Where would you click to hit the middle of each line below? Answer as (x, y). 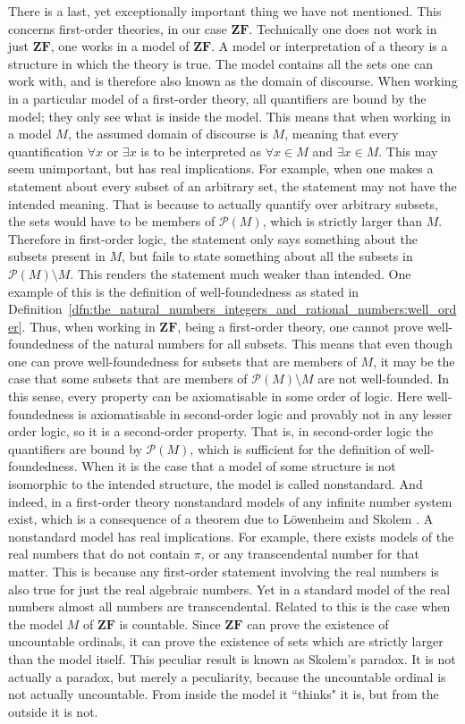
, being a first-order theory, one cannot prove (300, 326)
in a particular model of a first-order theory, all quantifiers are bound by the (217, 98)
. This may (408, 151)
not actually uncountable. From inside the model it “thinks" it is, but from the (224, 694)
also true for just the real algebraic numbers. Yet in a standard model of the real (229, 589)
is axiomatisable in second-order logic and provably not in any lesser (265, 413)
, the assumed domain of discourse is (168, 134)
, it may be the (414, 361)
